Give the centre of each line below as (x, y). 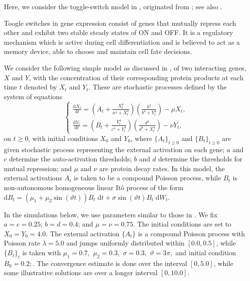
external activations (33, 178)
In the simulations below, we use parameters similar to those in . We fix (111, 214)
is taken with (42, 253)
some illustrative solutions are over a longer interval (81, 272)
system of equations (33, 96)
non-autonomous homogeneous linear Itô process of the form (94, 187)
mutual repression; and (38, 168)
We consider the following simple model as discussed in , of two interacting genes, (125, 67)
